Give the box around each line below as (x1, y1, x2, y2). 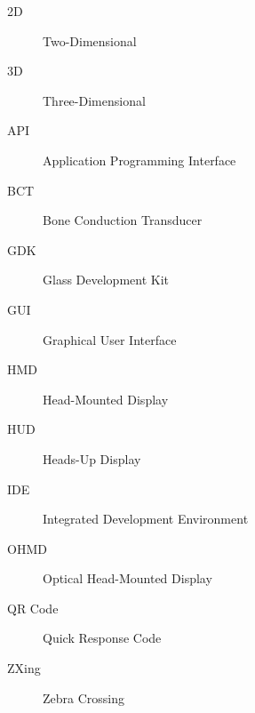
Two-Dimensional (43, 31, 137, 50)
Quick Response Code (43, 629, 162, 647)
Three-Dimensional (43, 91, 146, 109)
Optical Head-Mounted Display (43, 569, 212, 588)
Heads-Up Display (43, 449, 141, 468)
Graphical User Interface (43, 330, 177, 348)
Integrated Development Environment (43, 509, 249, 528)
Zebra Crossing (43, 688, 125, 707)
